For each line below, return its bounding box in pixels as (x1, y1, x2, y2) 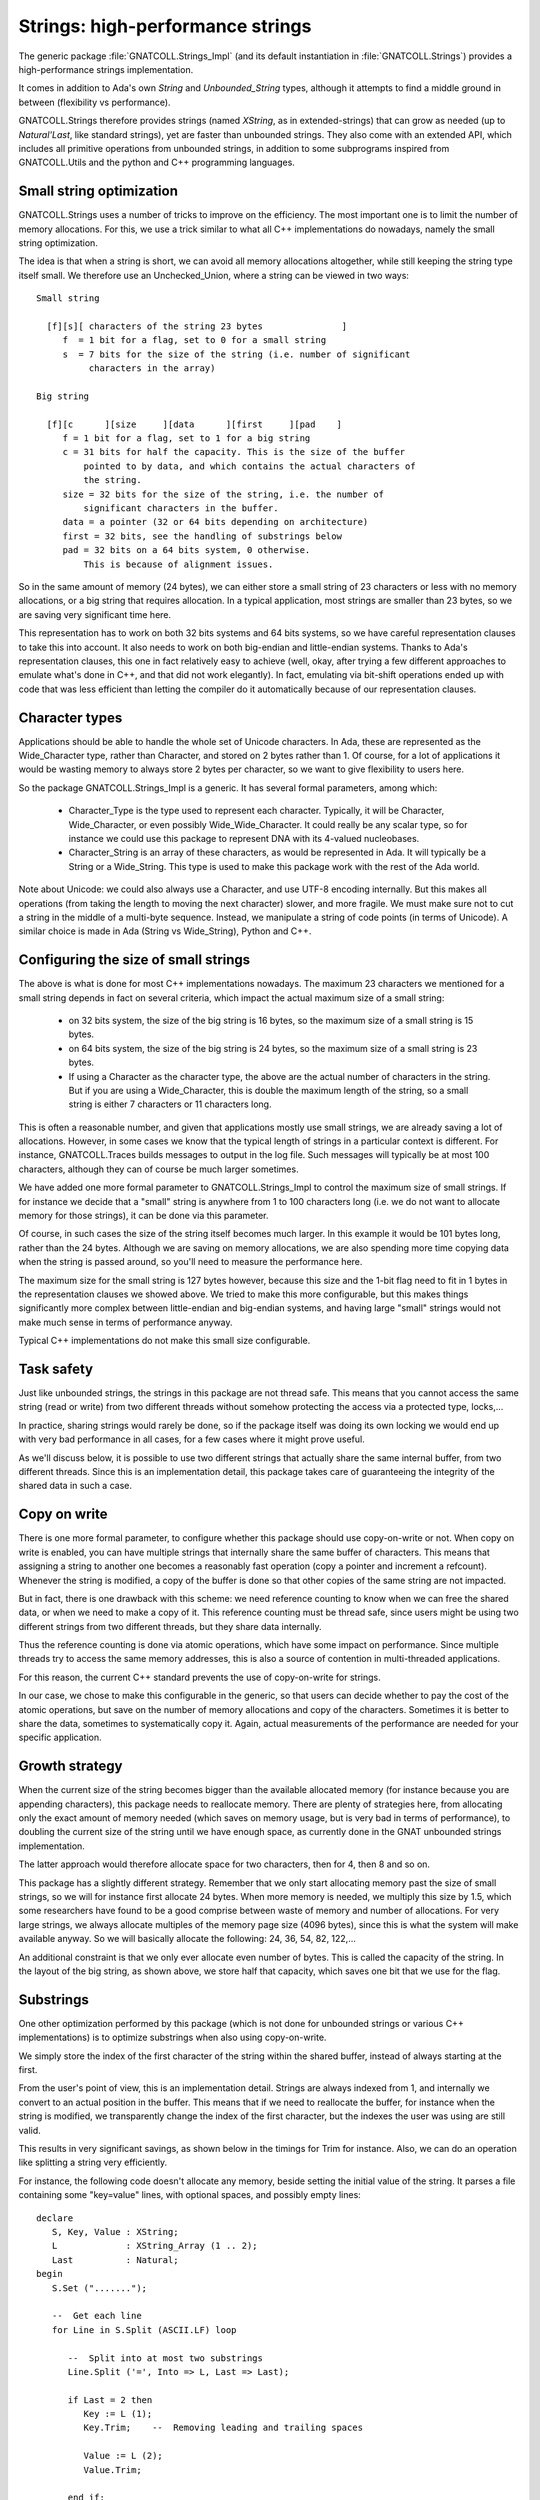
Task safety (18, 1360, 94, 1377)
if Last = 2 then (67, 2394, 153, 2405)
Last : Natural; (51, 2254, 179, 2265)
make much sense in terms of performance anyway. (18, 1316, 234, 1328)
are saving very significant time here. (18, 608, 172, 620)
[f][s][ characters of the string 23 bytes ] (46, 320, 348, 332)
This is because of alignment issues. (83, 558, 274, 570)
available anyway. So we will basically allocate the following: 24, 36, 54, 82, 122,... (18, 1933, 357, 1945)
